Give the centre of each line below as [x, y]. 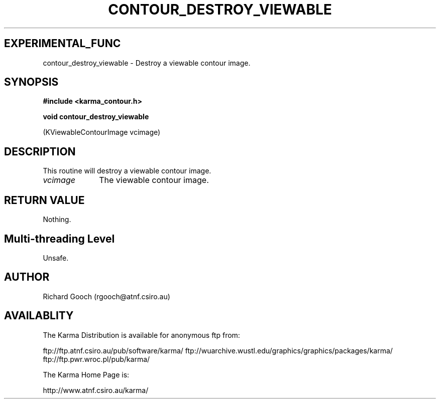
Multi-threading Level [60, 239]
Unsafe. [56, 258]
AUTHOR [27, 277]
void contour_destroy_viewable [96, 117]
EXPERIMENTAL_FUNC [63, 44]
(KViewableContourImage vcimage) [102, 132]
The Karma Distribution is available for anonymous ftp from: [141, 335]
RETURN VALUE [44, 200]
